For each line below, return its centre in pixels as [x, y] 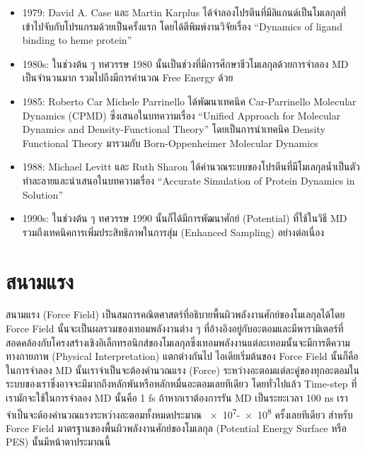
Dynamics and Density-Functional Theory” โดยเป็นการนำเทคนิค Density [174, 129]
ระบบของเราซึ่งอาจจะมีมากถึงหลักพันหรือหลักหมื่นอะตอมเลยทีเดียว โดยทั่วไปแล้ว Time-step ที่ [181, 384]
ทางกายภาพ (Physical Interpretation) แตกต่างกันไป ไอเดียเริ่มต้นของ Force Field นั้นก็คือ [182, 356]
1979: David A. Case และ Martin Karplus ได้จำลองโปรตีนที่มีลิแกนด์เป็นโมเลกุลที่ [184, 12]
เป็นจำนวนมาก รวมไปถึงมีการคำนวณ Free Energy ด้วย [128, 77]
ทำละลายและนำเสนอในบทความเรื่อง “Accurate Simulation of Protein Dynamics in [189, 180]
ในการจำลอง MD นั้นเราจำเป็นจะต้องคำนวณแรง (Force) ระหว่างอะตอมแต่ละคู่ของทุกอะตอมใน [183, 369]
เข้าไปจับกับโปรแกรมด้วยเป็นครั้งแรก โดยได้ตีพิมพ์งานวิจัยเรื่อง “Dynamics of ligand [182, 26]
